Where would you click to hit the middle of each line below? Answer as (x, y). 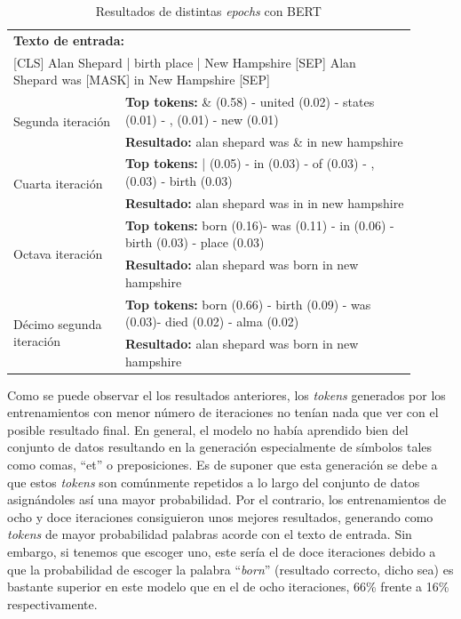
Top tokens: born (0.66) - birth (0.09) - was (248, 304)
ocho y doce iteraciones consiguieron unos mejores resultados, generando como (220, 516)
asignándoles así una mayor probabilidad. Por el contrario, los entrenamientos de (227, 499)
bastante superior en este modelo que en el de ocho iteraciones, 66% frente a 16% (228, 587)
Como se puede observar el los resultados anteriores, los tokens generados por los (227, 394)
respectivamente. (52, 603)
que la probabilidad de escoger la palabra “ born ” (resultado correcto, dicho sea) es (230, 569)
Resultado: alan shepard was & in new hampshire (264, 141)
